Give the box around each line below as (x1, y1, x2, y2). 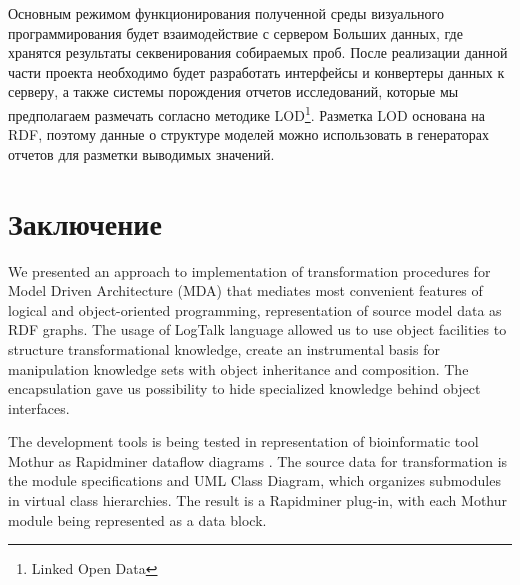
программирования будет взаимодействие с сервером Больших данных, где (8, 22, 463, 43)
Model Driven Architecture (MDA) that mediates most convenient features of (8, 280, 483, 301)
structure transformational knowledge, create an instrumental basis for (8, 338, 440, 359)
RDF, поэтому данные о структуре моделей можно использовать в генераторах (8, 124, 490, 145)
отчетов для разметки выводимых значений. (8, 143, 275, 164)
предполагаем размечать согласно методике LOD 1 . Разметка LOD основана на (8, 101, 486, 125)
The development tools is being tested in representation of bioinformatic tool (8, 431, 479, 452)
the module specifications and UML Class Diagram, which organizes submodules (8, 470, 501, 491)
